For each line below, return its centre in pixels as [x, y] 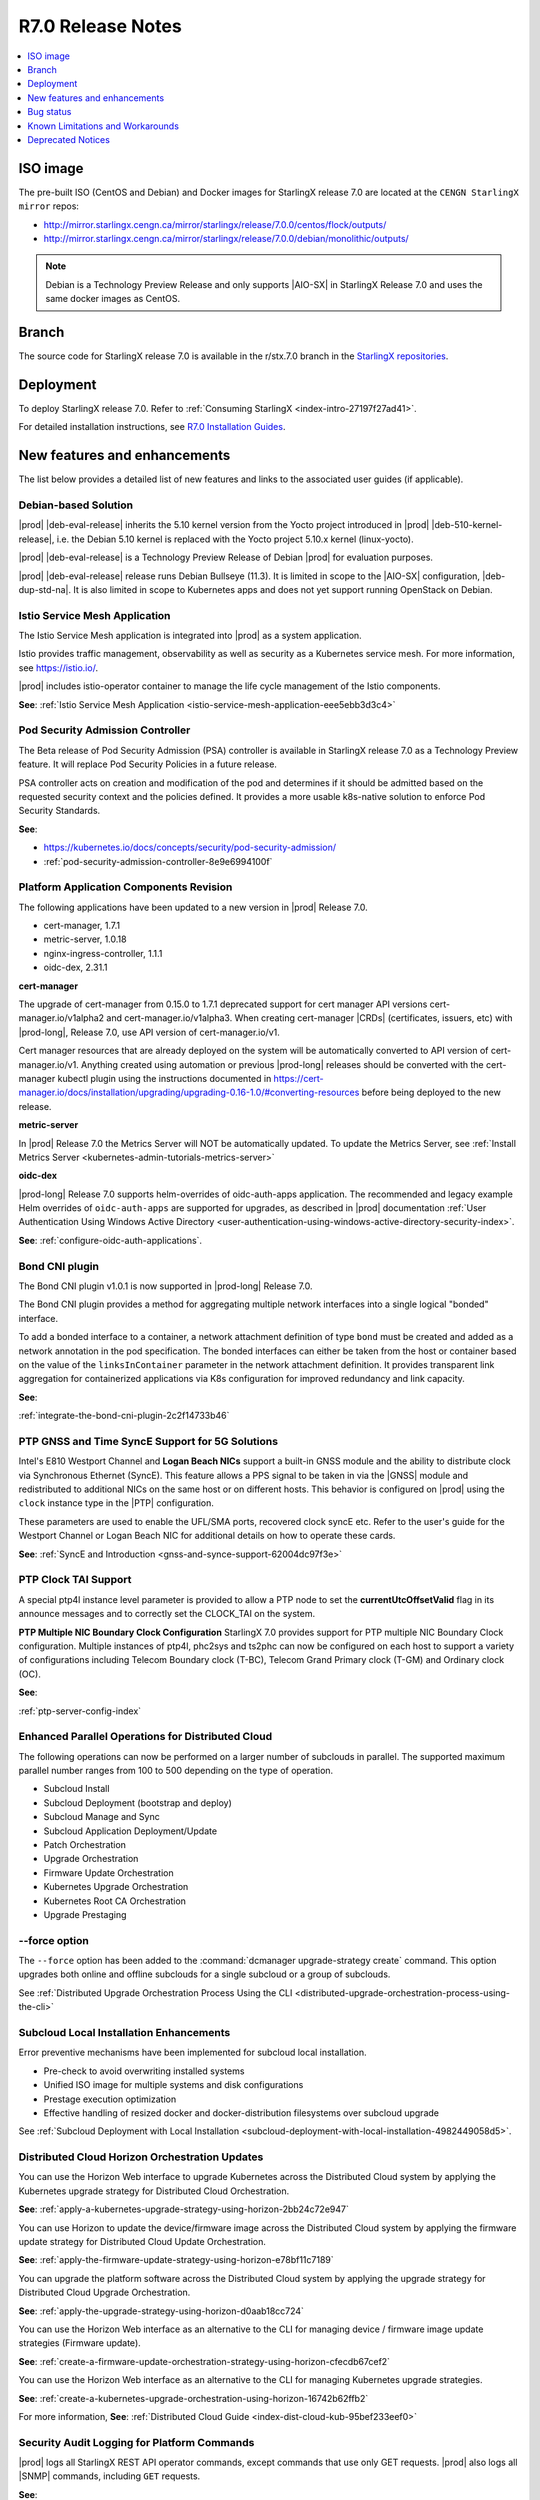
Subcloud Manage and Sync [101, 1817]
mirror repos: [49, 206]
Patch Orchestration [85, 1844]
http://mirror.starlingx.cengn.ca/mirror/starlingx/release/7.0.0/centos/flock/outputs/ [215, 224]
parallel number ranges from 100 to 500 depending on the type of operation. [176, 1771]
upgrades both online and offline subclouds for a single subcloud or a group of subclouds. [204, 1974]
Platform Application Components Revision [125, 887]
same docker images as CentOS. [113, 299]
